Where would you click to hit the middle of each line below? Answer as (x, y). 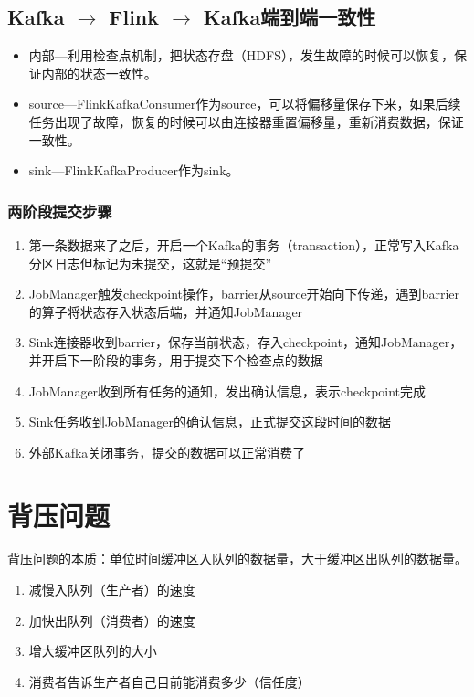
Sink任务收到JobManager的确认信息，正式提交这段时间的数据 (210, 422)
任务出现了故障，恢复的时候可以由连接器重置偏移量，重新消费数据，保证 (246, 121)
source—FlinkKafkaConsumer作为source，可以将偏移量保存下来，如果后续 (245, 104)
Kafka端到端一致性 (290, 17)
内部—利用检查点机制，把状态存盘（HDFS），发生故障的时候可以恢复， (241, 55)
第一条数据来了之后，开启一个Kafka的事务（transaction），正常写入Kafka (244, 244)
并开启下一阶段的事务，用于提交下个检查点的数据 (176, 359)
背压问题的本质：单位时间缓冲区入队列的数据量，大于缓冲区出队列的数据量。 (237, 559)
